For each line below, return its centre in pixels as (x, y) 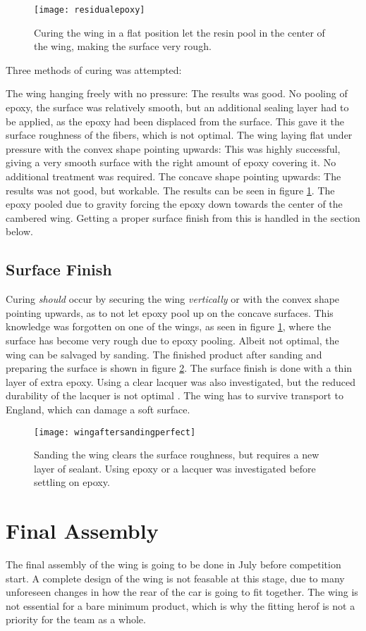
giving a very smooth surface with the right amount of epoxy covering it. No (171, 162)
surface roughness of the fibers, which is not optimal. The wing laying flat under (179, 135)
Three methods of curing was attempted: (94, 69)
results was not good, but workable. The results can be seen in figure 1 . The (170, 190)
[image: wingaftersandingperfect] (115, 432)
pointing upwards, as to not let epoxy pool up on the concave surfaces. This (170, 312)
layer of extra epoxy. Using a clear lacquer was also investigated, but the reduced (181, 381)
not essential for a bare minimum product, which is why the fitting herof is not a (181, 605)
